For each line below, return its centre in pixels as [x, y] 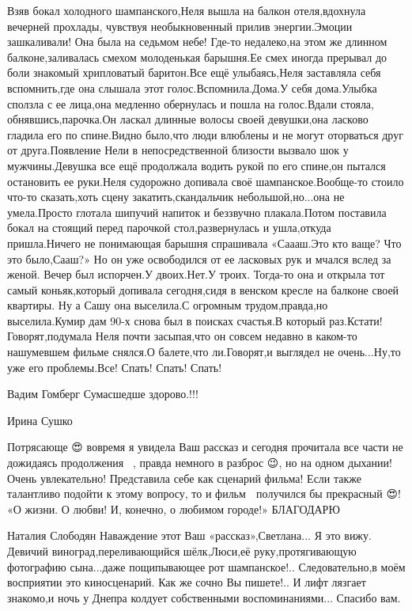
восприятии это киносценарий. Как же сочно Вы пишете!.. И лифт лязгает [187, 582]
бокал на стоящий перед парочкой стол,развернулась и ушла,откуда [169, 228]
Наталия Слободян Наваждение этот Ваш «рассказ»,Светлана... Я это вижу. [189, 535]
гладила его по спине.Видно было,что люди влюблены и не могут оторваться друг [205, 134]
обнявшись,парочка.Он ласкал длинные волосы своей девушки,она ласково [188, 119]
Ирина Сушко [40, 420]
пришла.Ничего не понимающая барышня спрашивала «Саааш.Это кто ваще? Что [204, 243]
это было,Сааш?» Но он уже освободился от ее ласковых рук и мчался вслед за [199, 258]
